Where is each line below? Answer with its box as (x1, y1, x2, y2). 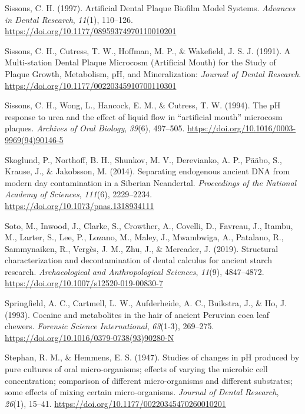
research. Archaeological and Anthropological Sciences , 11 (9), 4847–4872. (5, 265, 264, 277)
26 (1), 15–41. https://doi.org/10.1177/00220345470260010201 (5, 397, 226, 409)
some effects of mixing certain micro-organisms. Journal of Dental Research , (5, 386, 279, 398)
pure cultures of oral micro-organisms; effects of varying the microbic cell (5, 363, 268, 375)
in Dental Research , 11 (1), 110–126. (5, 13, 133, 25)
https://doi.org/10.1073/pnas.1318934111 (5, 199, 154, 211)
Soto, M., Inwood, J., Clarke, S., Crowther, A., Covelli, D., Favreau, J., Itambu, (5, 219, 293, 231)
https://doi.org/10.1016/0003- (187, 122, 296, 134)
